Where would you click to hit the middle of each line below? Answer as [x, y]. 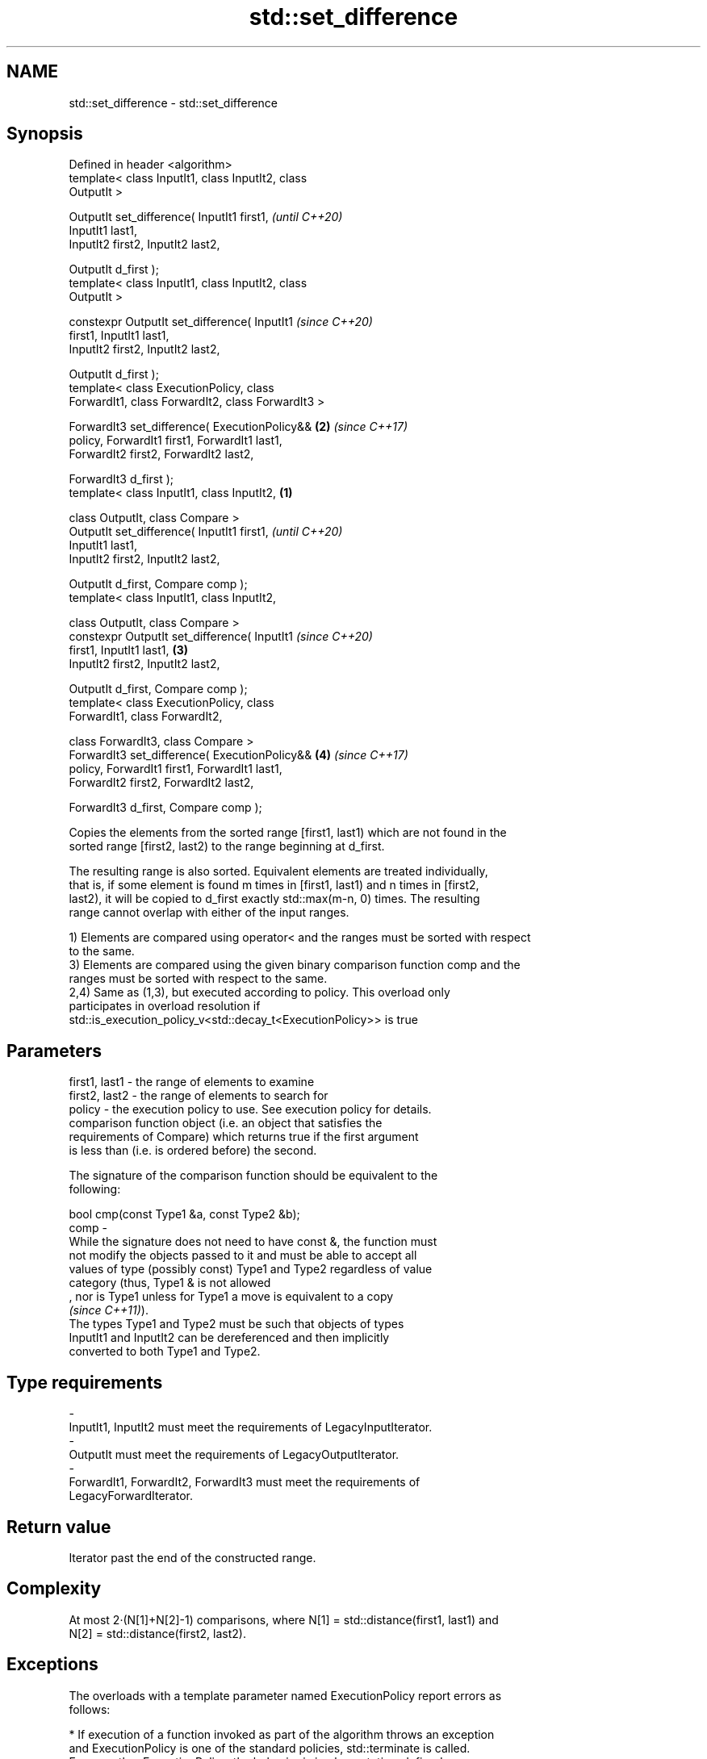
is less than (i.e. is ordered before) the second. [193, 1151]
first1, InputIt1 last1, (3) [128, 650]
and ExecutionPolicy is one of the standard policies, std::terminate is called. [270, 1748]
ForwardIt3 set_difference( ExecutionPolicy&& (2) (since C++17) [238, 427]
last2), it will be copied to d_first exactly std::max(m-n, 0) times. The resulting [274, 899]
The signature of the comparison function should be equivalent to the [253, 1176]
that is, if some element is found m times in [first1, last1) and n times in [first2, [274, 885]
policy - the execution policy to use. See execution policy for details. [250, 1109]
